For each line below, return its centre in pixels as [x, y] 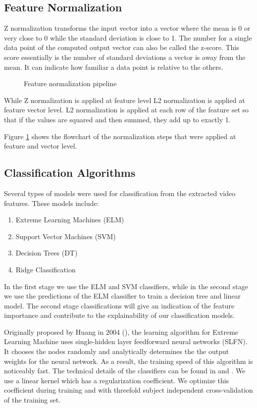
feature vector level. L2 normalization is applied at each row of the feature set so [127, 110]
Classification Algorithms [70, 173]
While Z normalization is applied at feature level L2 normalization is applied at [125, 100]
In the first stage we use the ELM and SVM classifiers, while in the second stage [126, 286]
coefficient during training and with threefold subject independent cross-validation [128, 390]
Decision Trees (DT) [47, 253]
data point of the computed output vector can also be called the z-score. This [122, 47]
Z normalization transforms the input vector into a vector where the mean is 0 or [127, 28]
